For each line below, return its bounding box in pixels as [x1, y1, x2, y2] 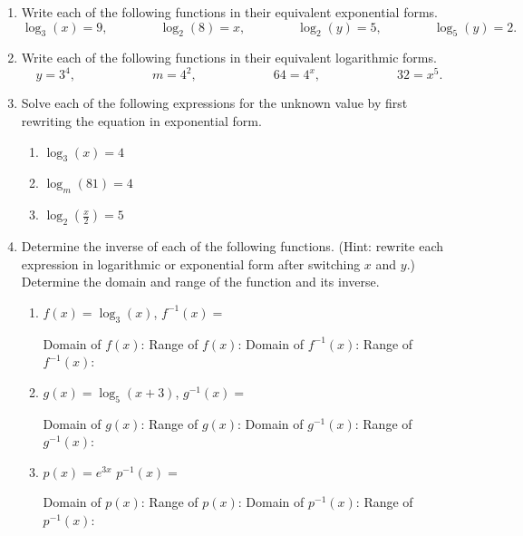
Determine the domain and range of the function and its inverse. [21, 272, 380, 291]
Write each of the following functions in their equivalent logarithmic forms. [21, 48, 437, 67]
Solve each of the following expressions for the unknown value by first [21, 93, 408, 112]
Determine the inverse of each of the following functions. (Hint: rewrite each [21, 237, 444, 256]
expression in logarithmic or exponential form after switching [21, 254, 361, 273]
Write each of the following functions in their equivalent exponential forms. [21, 3, 438, 21]
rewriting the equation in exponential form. [21, 112, 262, 131]
